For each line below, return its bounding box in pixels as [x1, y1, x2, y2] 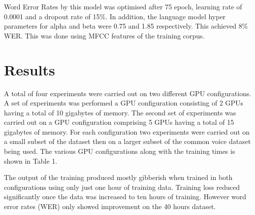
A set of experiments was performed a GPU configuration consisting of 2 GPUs [4, 98, 244, 108]
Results [4, 59, 55, 79]
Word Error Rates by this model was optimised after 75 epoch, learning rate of [4, 1, 242, 11]
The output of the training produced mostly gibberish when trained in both [4, 172, 233, 182]
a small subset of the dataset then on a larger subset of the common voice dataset [4, 136, 251, 146]
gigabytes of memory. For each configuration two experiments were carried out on [4, 126, 250, 137]
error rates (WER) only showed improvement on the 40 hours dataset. [4, 201, 216, 212]
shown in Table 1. [4, 155, 58, 166]
